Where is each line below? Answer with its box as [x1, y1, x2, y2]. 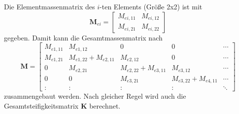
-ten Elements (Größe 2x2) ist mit [100, 1, 203, 11]
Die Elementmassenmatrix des [4, 1, 95, 11]
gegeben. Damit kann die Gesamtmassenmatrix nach [4, 32, 163, 42]
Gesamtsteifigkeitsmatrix [4, 100, 79, 111]
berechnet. [89, 100, 121, 111]
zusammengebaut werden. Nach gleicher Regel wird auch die [4, 91, 186, 101]
